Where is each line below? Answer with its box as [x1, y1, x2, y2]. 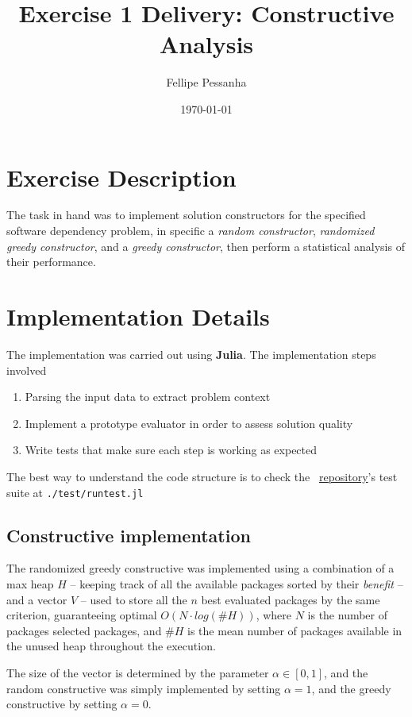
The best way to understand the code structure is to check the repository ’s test [6, 468, 398, 484]
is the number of [307, 607, 388, 623]
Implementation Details [6, 300, 270, 332]
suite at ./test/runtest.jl [6, 484, 144, 500]
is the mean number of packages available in [187, 622, 402, 638]
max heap [6, 575, 54, 592]
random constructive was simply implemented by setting [6, 680, 281, 696]
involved [6, 361, 47, 378]
